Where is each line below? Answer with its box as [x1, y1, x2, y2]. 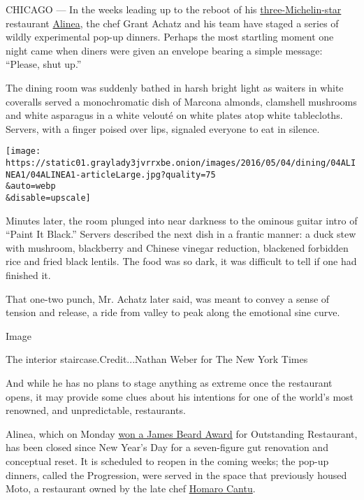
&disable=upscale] [6, 192, 91, 203]
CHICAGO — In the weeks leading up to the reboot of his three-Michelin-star [6, 2, 342, 16]
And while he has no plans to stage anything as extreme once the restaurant [6, 375, 333, 390]
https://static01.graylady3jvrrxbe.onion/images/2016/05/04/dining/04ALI [6, 158, 356, 168]
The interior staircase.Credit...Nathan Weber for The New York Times [6, 352, 308, 366]
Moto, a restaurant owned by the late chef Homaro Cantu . [6, 481, 256, 496]
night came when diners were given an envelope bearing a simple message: [6, 43, 323, 57]
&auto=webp [6, 181, 56, 192]
